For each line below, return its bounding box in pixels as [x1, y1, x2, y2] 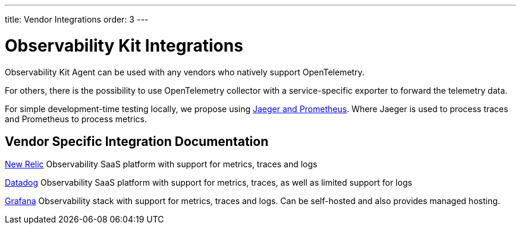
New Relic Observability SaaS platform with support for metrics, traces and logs [5, 159, 318, 170]
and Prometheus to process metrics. [5, 113, 147, 124]
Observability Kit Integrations [5, 35, 243, 56]
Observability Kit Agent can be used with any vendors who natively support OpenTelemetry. [5, 66, 365, 77]
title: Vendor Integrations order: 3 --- [5, 14, 149, 24]
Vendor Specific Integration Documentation [5, 133, 269, 149]
